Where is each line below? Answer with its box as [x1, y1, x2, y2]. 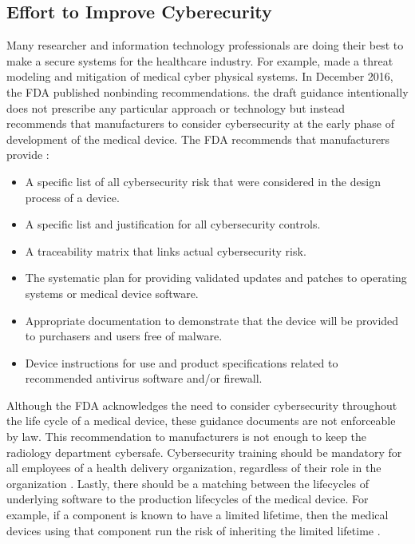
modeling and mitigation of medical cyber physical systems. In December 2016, [6, 68, 393, 85]
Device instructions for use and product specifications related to [25, 354, 338, 371]
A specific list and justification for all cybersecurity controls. [25, 216, 321, 232]
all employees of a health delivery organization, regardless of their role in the [6, 459, 381, 476]
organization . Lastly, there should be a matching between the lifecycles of [6, 475, 369, 491]
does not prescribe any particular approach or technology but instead [6, 99, 346, 116]
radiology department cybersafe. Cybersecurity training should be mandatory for [6, 443, 402, 460]
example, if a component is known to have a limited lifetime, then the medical [6, 506, 389, 523]
